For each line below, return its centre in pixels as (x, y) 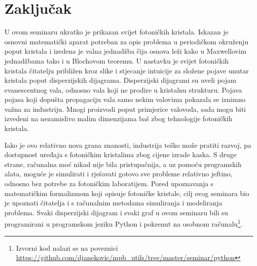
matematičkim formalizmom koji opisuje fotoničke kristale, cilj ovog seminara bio (127, 193)
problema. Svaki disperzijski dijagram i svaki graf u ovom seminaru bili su (116, 212)
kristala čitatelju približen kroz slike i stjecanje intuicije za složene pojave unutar (127, 70)
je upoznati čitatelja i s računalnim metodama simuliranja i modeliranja (113, 203)
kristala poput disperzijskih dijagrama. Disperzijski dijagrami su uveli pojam (120, 80)
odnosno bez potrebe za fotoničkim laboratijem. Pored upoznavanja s (109, 183)
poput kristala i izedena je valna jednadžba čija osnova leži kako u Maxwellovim (126, 51)
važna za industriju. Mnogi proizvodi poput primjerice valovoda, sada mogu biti (125, 109)
